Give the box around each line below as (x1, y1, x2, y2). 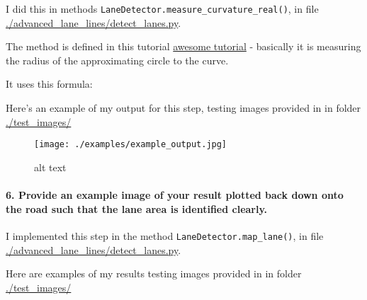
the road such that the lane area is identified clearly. (6, 201, 268, 216)
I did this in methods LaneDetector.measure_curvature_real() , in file (6, 1, 319, 16)
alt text (34, 159, 67, 174)
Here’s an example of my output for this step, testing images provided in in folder (6, 100, 361, 115)
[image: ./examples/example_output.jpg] (34, 139, 227, 150)
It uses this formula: (6, 76, 93, 91)
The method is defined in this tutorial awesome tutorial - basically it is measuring (6, 39, 361, 54)
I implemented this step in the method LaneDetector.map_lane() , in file (6, 228, 324, 243)
